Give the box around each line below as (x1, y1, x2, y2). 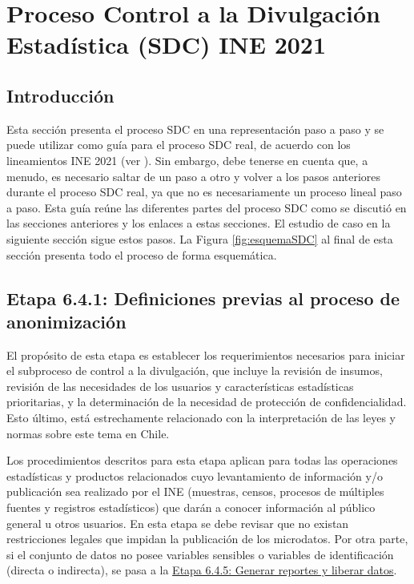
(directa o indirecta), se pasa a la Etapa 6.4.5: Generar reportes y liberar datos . (6, 562, 397, 578)
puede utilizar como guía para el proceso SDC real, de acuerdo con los (6, 136, 351, 153)
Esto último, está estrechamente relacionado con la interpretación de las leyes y (6, 409, 396, 426)
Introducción (6, 83, 115, 107)
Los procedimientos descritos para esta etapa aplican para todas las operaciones (6, 452, 398, 469)
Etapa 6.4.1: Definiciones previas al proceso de (6, 285, 400, 310)
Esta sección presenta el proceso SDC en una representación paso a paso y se (6, 120, 384, 137)
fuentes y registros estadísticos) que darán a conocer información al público (6, 499, 376, 516)
